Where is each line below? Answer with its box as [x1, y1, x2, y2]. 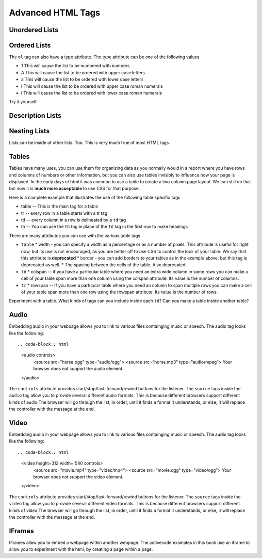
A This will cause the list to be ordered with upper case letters [21, 69, 145, 75]
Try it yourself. [9, 99, 38, 105]
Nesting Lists [9, 127, 50, 135]
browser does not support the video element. [33, 474, 124, 479]
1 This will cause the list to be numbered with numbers [21, 63, 130, 69]
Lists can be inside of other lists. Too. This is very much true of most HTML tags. [9, 140, 170, 145]
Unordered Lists [9, 26, 59, 34]
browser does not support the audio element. [33, 366, 124, 372]
